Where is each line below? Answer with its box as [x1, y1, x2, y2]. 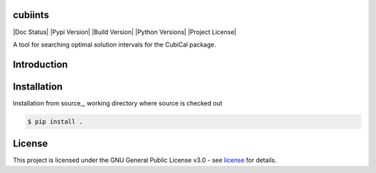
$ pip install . [27, 117, 84, 125]
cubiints [13, 9, 49, 21]
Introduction [13, 58, 68, 70]
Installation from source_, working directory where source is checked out [13, 99, 223, 107]
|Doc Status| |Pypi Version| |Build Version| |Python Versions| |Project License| [13, 28, 237, 36]
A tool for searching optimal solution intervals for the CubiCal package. [13, 40, 217, 49]
